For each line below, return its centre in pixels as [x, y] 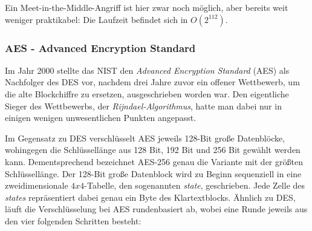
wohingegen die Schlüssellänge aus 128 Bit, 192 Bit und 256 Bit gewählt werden [153, 150]
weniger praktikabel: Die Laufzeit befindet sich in [96, 19]
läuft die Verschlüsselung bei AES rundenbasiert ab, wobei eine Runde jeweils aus [156, 209]
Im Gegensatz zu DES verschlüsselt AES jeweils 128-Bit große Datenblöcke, [145, 138]
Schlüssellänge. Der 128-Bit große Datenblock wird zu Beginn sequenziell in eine [153, 173]
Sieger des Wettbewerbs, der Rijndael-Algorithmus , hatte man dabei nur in [143, 106]
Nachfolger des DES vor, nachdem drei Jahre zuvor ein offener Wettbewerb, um [152, 82]
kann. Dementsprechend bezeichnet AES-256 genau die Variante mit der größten [154, 161]
